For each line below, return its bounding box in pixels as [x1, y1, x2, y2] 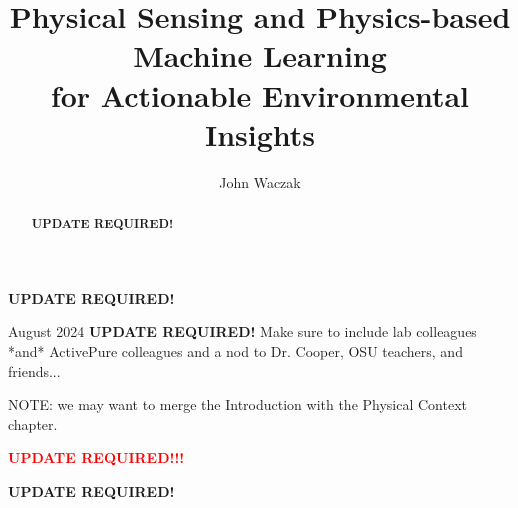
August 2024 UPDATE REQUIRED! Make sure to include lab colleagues [8, 321, 477, 342]
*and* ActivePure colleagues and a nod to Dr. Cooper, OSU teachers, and [8, 340, 463, 361]
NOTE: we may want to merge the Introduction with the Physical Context [8, 394, 468, 415]
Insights [204, 113, 316, 154]
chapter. [8, 413, 58, 434]
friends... [8, 360, 61, 381]
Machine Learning [133, 35, 387, 76]
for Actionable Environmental [50, 74, 470, 115]
